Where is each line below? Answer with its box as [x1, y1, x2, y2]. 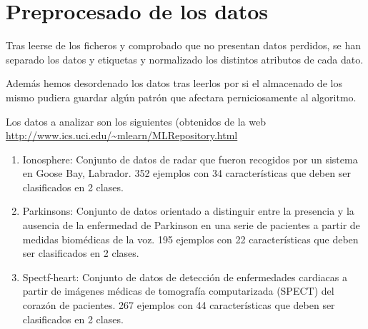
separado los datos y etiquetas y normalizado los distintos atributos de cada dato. [6, 51, 364, 66]
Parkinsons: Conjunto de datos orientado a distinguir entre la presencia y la [22, 203, 354, 218]
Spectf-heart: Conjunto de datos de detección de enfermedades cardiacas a [22, 269, 347, 284]
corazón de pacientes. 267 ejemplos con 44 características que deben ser [22, 298, 335, 313]
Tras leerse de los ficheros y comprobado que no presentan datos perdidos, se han [6, 38, 362, 53]
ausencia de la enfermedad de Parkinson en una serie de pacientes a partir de [22, 218, 360, 233]
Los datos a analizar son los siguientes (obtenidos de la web [6, 113, 266, 128]
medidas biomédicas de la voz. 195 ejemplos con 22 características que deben [22, 231, 359, 246]
